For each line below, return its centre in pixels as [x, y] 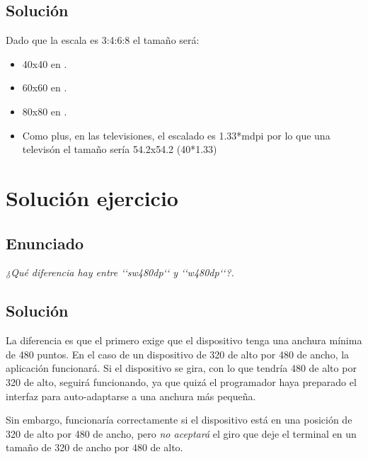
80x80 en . [45, 111]
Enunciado [45, 243]
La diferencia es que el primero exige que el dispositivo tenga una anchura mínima [184, 340]
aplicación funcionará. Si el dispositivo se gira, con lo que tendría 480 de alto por [181, 368]
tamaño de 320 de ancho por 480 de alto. [94, 447]
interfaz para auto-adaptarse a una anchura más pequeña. [131, 396]
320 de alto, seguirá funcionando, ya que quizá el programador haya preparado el [181, 381]
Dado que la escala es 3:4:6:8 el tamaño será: [103, 40]
